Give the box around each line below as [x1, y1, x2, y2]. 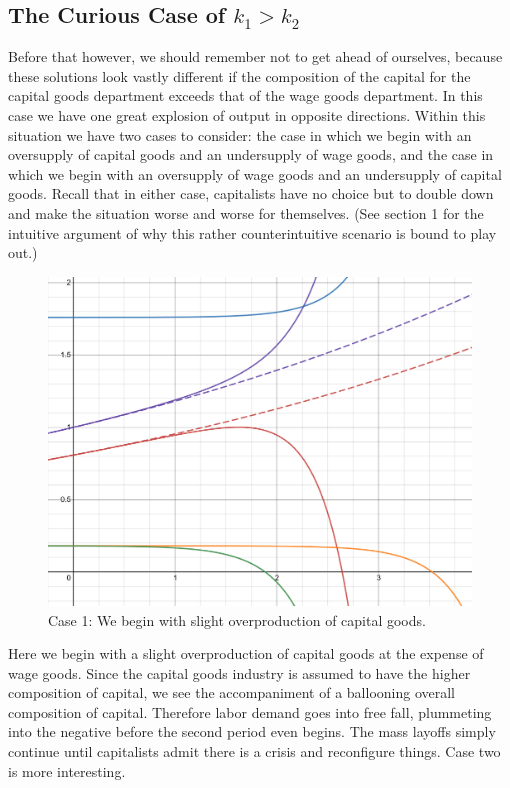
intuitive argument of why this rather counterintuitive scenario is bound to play [8, 222, 497, 243]
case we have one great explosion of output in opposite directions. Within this [8, 104, 486, 125]
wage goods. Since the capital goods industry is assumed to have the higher [8, 662, 471, 683]
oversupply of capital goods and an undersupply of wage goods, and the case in [8, 144, 494, 165]
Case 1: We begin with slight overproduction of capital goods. [48, 609, 426, 630]
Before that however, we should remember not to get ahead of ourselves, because [8, 46, 503, 67]
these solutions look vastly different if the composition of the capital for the [8, 65, 471, 86]
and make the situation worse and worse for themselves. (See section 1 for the [8, 202, 484, 223]
